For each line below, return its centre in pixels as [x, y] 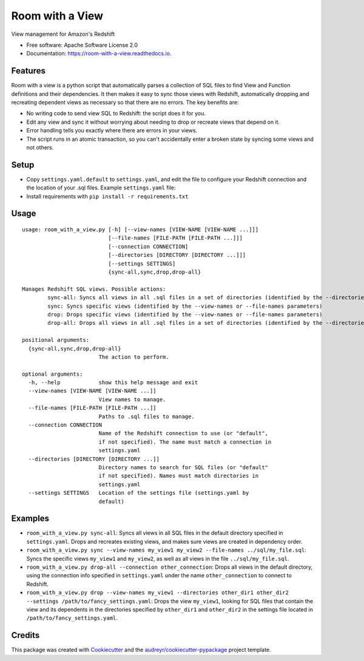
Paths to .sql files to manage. [147, 416]
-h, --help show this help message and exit [113, 383]
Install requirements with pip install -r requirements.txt [107, 196]
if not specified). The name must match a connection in [185, 442]
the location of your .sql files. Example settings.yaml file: [101, 188]
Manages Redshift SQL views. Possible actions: [94, 289]
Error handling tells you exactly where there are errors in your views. [112, 131]
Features [28, 71]
